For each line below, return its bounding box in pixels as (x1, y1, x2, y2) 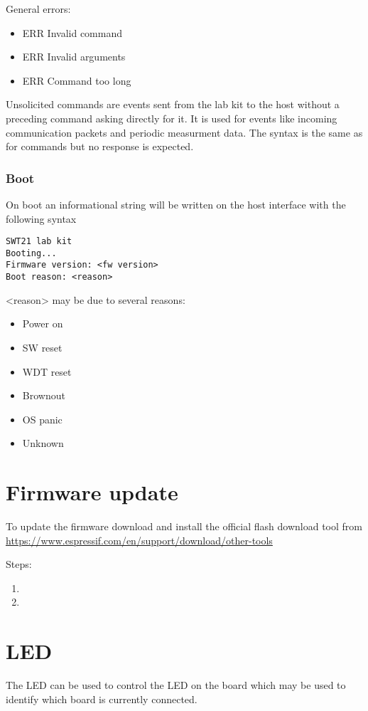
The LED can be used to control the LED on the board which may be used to (6, 678, 346, 692)
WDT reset (22, 364, 72, 379)
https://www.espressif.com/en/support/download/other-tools (6, 532, 273, 547)
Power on (22, 316, 63, 331)
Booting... (6, 248, 57, 258)
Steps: (6, 557, 32, 572)
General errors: (6, 1, 71, 16)
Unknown (22, 436, 64, 451)
